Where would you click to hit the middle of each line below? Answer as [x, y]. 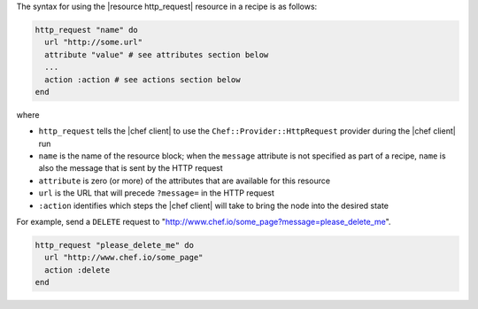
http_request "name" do [87, 30]
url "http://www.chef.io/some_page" [124, 258]
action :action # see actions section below [143, 79]
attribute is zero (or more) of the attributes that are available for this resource [185, 181]
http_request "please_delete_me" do [115, 245]
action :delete [77, 270]
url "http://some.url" [94, 42]
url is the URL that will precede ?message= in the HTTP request [156, 193]
